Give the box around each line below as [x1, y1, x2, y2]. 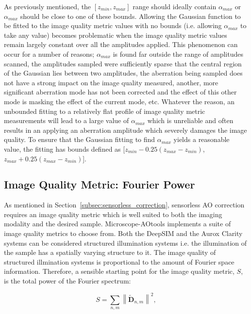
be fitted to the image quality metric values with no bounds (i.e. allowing [4, 20, 222, 31]
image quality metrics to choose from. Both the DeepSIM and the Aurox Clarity [4, 228, 243, 238]
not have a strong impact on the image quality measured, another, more [4, 77, 218, 87]
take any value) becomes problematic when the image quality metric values [4, 30, 227, 40]
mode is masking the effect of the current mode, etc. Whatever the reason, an [4, 96, 235, 106]
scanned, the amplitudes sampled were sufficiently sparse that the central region [4, 58, 242, 68]
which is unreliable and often [147, 115, 234, 126]
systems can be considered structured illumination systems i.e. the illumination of [4, 237, 247, 248]
